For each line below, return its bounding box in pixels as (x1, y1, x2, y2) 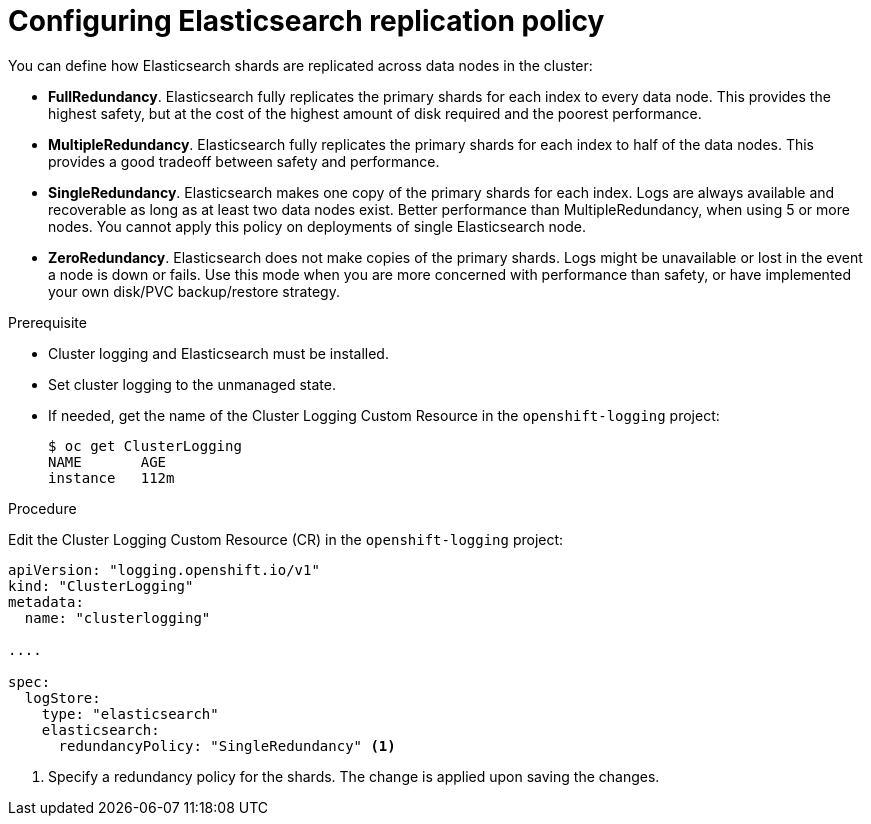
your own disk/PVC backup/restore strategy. (48, 282, 340, 300)
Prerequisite (8, 313, 87, 331)
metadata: (8, 593, 84, 610)
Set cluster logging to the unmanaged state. (48, 375, 337, 393)
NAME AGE (48, 453, 167, 470)
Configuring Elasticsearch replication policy (8, 4, 605, 38)
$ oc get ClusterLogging (48, 437, 242, 454)
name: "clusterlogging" (24, 609, 211, 626)
